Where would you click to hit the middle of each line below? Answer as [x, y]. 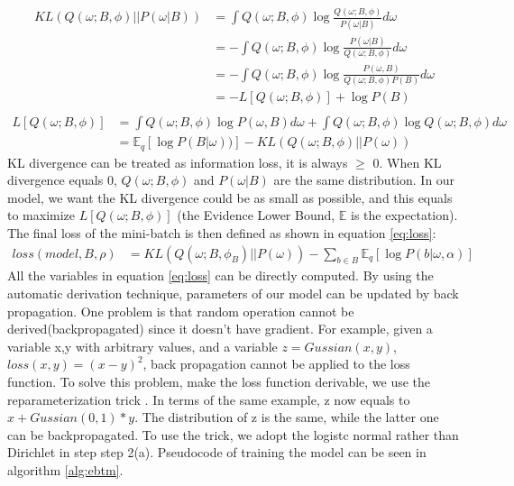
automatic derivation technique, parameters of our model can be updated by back [233, 293]
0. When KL [407, 162]
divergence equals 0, [62, 180]
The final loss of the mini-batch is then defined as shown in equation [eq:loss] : [222, 232]
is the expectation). [404, 215]
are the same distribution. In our [364, 180]
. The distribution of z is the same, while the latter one [287, 417]
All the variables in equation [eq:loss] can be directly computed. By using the [220, 275]
